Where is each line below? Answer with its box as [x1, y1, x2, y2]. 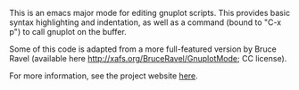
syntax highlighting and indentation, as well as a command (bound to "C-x [9, 17, 282, 28]
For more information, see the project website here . [9, 70, 198, 81]
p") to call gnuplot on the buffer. [9, 27, 127, 37]
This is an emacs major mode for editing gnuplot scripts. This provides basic [9, 8, 291, 18]
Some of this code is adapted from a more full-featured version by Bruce [9, 44, 277, 54]
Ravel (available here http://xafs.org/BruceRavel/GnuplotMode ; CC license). [9, 53, 287, 63]
